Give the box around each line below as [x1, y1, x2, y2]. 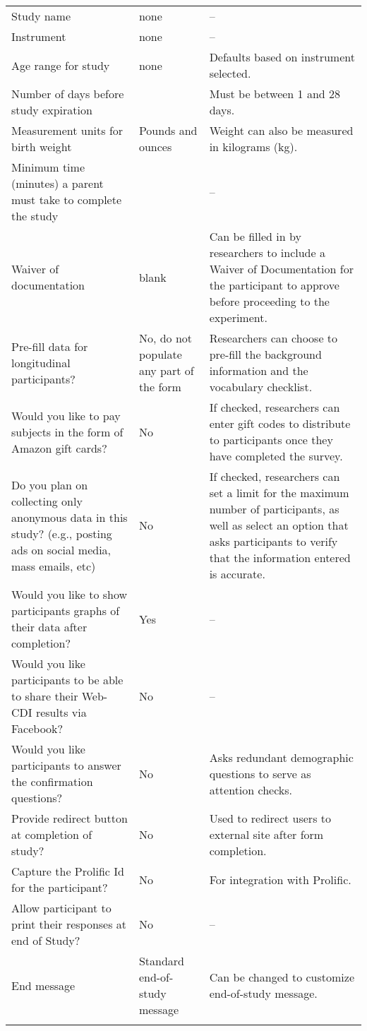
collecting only [11, 492, 83, 509]
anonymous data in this [11, 508, 128, 525]
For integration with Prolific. [209, 871, 351, 888]
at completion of [11, 826, 92, 842]
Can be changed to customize [209, 969, 355, 985]
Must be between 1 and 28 [209, 85, 341, 102]
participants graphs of [11, 602, 120, 619]
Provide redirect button [11, 810, 128, 826]
